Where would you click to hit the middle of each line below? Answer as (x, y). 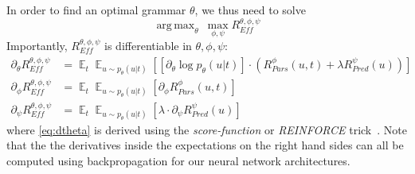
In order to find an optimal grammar (96, 10)
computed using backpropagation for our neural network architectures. (178, 160)
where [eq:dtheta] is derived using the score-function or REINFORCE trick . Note (207, 129)
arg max (176, 26)
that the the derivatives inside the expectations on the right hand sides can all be (205, 145)
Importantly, (37, 45)
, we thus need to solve (250, 10)
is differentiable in (148, 45)
